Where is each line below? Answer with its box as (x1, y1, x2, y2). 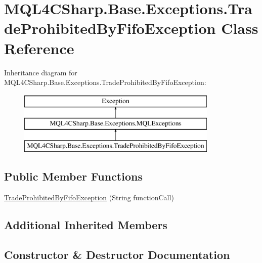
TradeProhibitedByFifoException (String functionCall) (4, 192, 174, 202)
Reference (4, 37, 74, 58)
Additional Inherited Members (4, 216, 167, 232)
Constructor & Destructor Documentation (4, 246, 230, 262)
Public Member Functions (4, 168, 143, 184)
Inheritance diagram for (4, 67, 77, 77)
